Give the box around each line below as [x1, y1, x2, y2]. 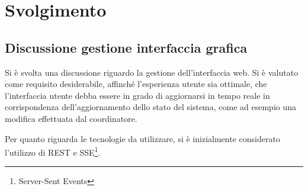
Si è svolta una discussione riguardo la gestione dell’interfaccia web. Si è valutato [5, 66, 299, 78]
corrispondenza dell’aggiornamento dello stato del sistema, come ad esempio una [5, 101, 297, 113]
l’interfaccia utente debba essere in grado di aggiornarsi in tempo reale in [5, 89, 270, 101]
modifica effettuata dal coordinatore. [5, 112, 137, 124]
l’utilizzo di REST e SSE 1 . [5, 144, 101, 158]
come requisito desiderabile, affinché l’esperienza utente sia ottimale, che [5, 78, 267, 90]
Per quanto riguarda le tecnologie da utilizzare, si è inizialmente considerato [5, 132, 280, 144]
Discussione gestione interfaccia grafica [5, 38, 248, 56]
